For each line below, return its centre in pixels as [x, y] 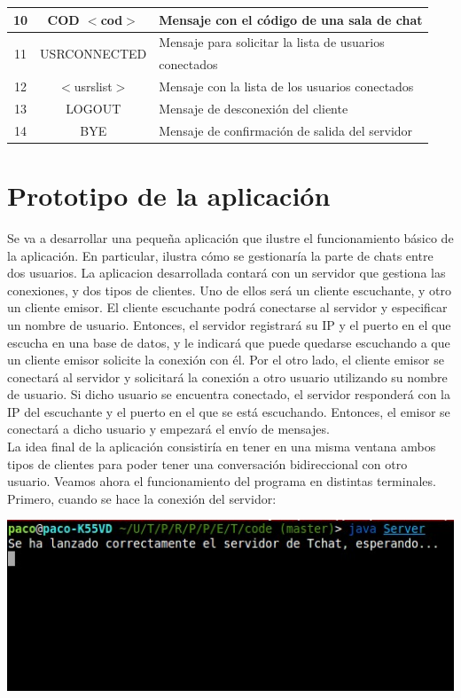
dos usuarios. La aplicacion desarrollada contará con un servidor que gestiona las [227, 273]
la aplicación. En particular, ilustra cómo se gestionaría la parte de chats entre [220, 255]
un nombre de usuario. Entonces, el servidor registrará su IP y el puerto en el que [229, 324]
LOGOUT [94, 108]
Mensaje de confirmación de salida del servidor [286, 130]
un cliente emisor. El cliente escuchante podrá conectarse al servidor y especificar [227, 307]
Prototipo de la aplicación [169, 195]
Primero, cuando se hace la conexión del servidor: [142, 498]
